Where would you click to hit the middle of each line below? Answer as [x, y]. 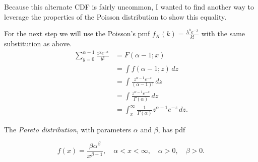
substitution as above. [38, 44]
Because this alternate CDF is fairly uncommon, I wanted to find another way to [129, 7]
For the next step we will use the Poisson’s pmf [77, 33]
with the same [223, 33]
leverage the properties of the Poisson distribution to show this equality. [115, 16]
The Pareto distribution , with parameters [68, 129]
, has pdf [172, 129]
